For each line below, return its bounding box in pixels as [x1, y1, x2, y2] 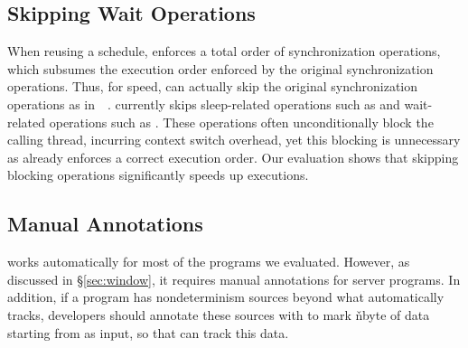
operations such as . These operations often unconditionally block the [49, 112, 434, 131]
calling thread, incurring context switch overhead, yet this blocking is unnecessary [7, 130, 461, 149]
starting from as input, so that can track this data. [7, 323, 289, 342]
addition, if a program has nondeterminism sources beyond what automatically [7, 287, 445, 306]
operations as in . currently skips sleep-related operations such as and [7, 94, 400, 113]
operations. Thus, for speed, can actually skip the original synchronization [7, 77, 418, 96]
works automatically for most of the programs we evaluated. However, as [7, 252, 410, 271]
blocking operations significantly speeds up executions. [7, 165, 309, 184]
